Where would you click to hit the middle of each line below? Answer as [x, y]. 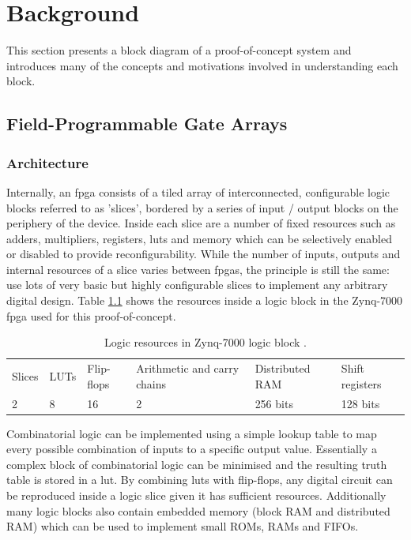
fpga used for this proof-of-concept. [91, 315]
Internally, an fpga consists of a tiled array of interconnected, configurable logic [198, 191]
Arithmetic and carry [188, 368]
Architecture [47, 162]
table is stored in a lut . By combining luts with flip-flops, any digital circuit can [200, 480]
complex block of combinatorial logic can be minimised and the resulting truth [197, 464]
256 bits [274, 403]
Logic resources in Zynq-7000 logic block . [205, 342]
